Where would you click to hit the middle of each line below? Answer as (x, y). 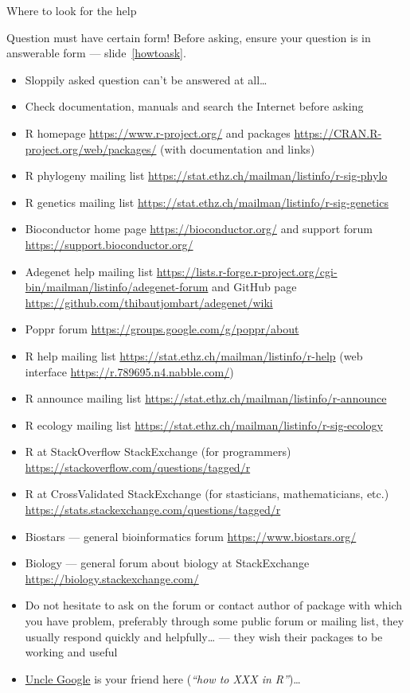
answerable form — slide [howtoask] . (96, 53)
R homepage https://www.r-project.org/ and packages (158, 132)
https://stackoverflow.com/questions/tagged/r (138, 467)
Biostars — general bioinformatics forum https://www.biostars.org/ (191, 536)
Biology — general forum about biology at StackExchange (167, 563)
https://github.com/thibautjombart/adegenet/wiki (149, 302)
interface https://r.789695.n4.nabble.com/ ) (129, 371)
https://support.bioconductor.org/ (109, 244)
